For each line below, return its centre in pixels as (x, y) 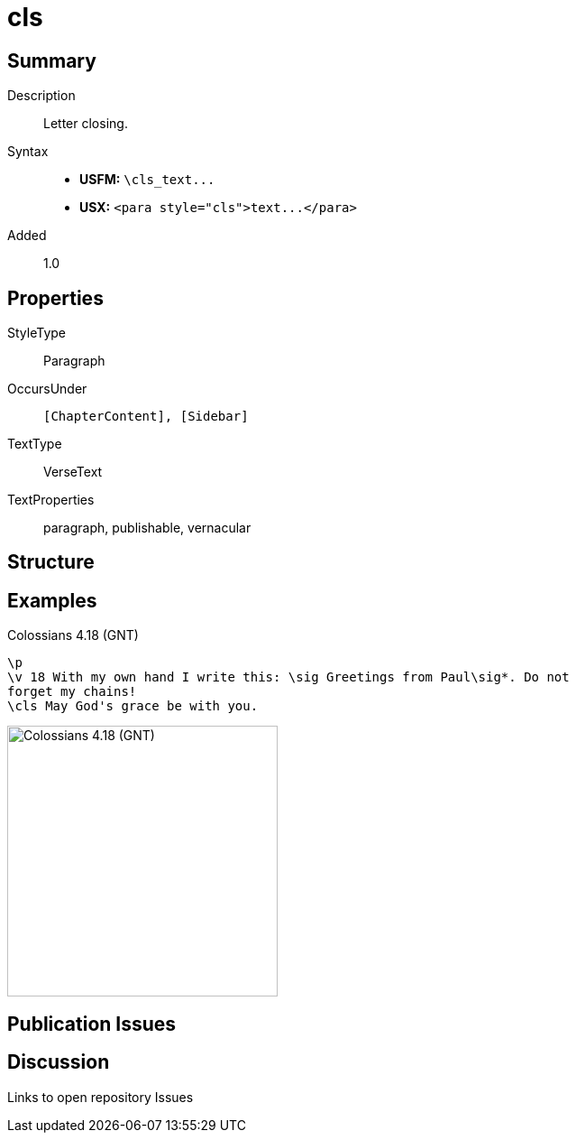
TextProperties (51, 500)
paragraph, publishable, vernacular (147, 528)
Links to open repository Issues (101, 1097)
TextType (35, 444)
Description (41, 96)
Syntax (28, 152)
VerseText (73, 472)
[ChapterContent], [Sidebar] (146, 417)
